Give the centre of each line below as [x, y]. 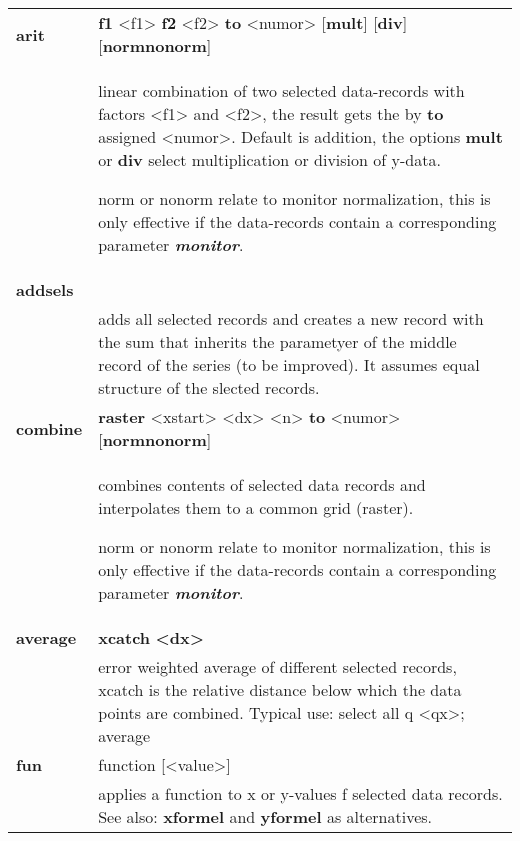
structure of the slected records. [209, 387]
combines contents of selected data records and [262, 484]
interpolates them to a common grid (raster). [256, 507]
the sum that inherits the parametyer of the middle [277, 341]
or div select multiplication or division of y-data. [269, 159]
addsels [45, 289]
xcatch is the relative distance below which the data [280, 689]
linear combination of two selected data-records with [281, 90]
